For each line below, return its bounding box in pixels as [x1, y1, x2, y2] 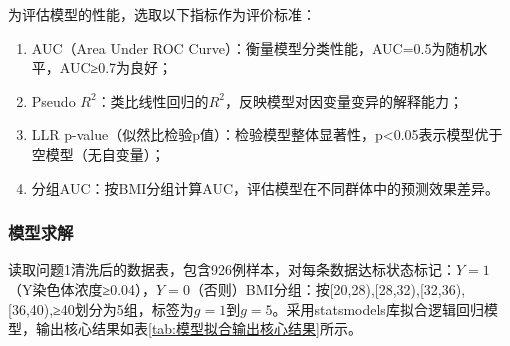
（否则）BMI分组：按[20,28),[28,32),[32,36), [189, 278, 466, 299]
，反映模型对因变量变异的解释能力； [224, 90, 463, 111]
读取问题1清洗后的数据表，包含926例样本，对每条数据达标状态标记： [8, 259, 456, 280]
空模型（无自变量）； [31, 143, 165, 164]
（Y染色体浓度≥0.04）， [8, 278, 157, 299]
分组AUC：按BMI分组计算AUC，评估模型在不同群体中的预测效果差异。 [31, 177, 500, 198]
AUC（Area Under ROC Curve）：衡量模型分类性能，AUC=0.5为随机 [31, 37, 474, 58]
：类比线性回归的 [96, 90, 209, 111]
